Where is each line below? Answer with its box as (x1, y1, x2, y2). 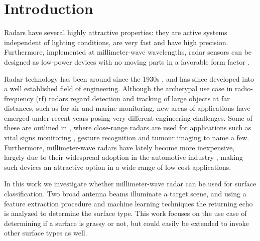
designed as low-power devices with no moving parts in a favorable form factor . (4, 56, 250, 67)
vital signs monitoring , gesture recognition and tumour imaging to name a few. (4, 132, 249, 143)
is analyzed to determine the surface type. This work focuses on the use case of (4, 208, 247, 218)
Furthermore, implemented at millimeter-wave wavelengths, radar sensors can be (4, 47, 252, 57)
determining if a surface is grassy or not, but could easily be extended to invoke (4, 217, 249, 228)
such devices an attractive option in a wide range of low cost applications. (4, 161, 231, 172)
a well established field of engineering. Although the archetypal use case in (4, 83, 233, 94)
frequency (4, 93, 34, 103)
